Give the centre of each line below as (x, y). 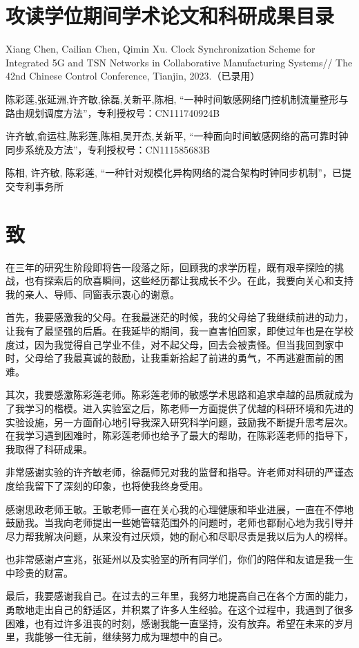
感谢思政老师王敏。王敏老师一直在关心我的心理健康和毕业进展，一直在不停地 (179, 509)
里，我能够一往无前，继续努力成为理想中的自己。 (117, 637)
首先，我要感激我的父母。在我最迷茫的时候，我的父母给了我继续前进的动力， (179, 317)
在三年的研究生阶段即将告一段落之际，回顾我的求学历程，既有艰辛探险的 (170, 267)
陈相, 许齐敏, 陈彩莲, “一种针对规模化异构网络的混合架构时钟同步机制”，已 (174, 173)
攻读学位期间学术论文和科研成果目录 (170, 16)
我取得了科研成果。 (49, 448)
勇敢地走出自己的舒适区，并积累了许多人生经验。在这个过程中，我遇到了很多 (179, 610)
